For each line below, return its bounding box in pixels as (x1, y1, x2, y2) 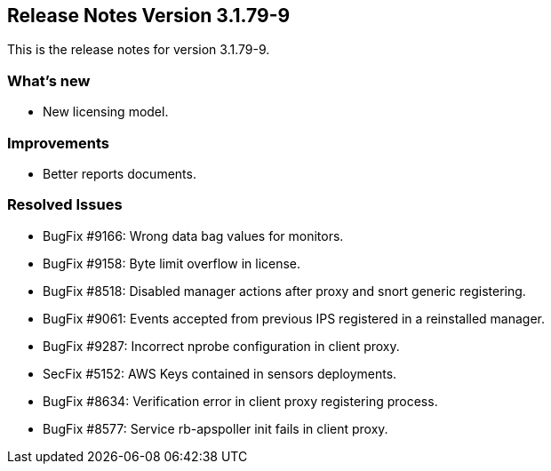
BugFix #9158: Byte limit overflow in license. (43, 255, 301, 271)
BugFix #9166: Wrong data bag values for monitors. (43, 228, 344, 243)
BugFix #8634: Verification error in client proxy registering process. (43, 393, 438, 409)
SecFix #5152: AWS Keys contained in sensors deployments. (43, 365, 397, 381)
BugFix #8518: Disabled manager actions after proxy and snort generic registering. (43, 283, 526, 299)
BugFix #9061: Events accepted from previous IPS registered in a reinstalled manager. (43, 310, 546, 326)
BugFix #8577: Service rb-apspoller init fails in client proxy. (43, 420, 388, 436)
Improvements (7, 133, 109, 152)
